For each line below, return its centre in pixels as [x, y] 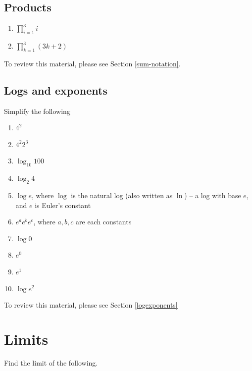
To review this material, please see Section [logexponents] [91, 305]
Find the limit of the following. [51, 362]
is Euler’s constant [63, 205]
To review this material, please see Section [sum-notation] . [92, 63]
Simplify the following [37, 111]
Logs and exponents [56, 90]
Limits [26, 339]
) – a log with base [213, 195]
